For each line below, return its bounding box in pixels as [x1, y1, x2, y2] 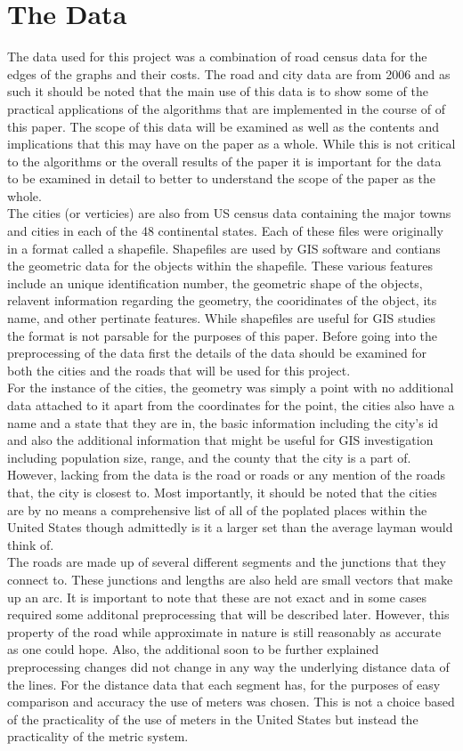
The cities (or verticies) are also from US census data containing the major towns [7, 204, 451, 222]
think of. [7, 535, 54, 553]
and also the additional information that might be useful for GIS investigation [7, 431, 434, 449]
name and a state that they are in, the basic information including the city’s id [7, 413, 439, 432]
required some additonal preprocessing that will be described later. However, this [7, 605, 450, 624]
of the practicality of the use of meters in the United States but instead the [7, 709, 418, 728]
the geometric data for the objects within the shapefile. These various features [7, 256, 434, 275]
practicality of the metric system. [7, 727, 189, 746]
